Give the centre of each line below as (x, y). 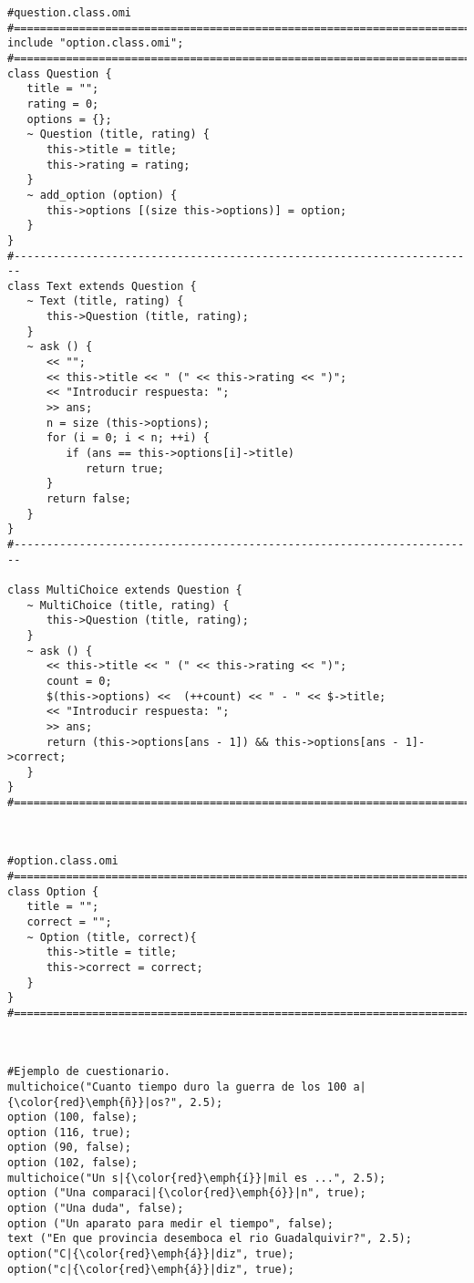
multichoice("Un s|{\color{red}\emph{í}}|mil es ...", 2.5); (197, 1178)
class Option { (53, 891)
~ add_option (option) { (102, 195)
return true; (124, 468)
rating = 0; (63, 103)
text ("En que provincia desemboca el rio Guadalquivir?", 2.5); (210, 1239)
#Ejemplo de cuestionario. (89, 1072)
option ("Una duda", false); (96, 1209)
